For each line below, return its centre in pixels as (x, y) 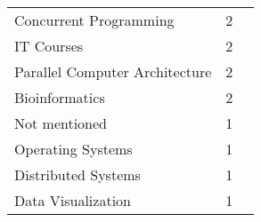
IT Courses (49, 46)
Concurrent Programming (94, 20)
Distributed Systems (77, 174)
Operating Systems (73, 149)
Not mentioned (61, 123)
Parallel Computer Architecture (113, 71)
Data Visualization (73, 200)
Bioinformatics (60, 97)
